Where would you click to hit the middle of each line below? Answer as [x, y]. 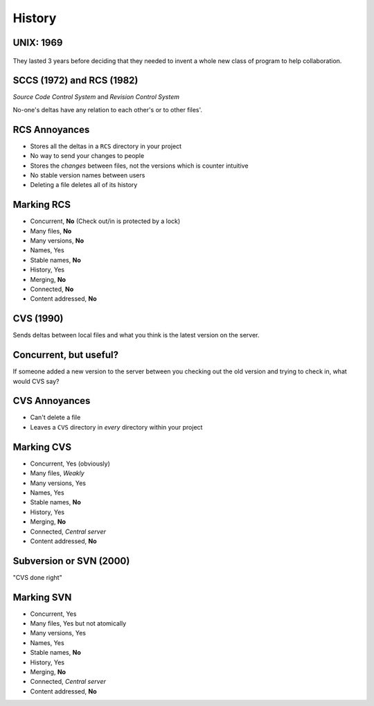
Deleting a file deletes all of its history [84, 185]
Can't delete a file [55, 417]
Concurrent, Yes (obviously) [70, 464]
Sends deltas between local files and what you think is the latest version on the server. [136, 335]
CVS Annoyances [52, 401]
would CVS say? [36, 381]
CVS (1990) [38, 319]
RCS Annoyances [51, 129]
